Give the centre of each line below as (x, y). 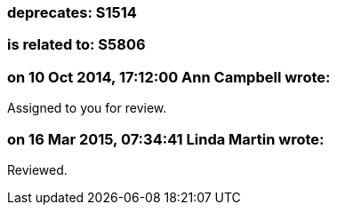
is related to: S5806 (76, 45)
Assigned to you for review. (87, 108)
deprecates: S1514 (72, 12)
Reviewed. (37, 169)
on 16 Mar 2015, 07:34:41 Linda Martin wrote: (166, 139)
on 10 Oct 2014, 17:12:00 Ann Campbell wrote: (169, 77)
